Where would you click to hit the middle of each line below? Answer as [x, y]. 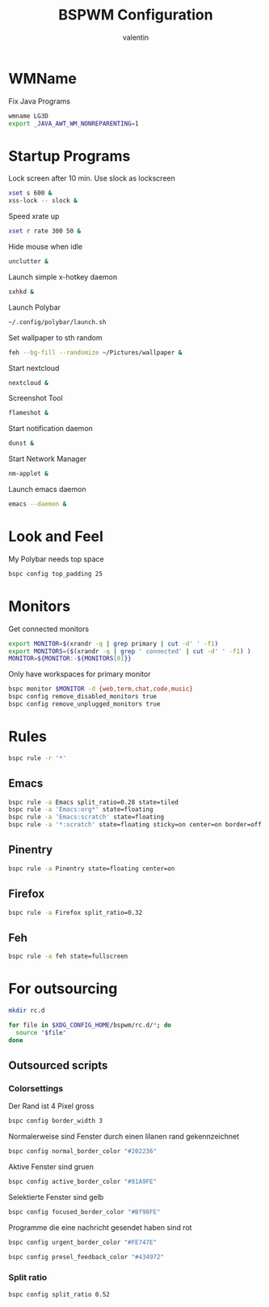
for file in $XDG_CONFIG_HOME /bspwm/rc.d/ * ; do [90, 1025]
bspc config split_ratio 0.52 [59, 1294]
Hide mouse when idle [46, 246]
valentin [136, 37]
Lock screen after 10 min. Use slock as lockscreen [92, 178]
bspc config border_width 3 [56, 1121]
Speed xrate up [34, 216]
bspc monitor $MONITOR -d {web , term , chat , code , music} [101, 689]
